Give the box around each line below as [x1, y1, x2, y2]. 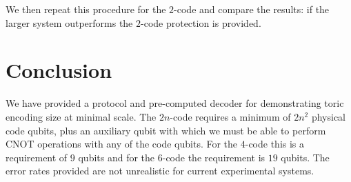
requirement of [6, 150, 68, 164]
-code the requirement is [162, 150, 265, 164]
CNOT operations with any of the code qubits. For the [6, 136, 238, 151]
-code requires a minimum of [170, 109, 291, 123]
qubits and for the [78, 150, 155, 164]
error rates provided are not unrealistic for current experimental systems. [6, 163, 314, 178]
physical [311, 109, 346, 123]
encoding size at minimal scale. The [6, 109, 157, 123]
